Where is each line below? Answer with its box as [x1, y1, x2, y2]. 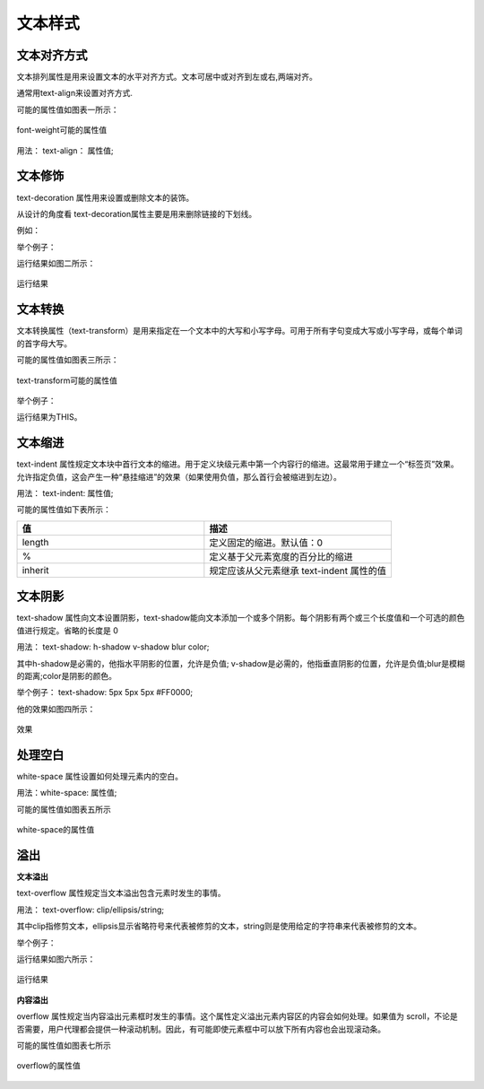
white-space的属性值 [16, 824, 95, 835]
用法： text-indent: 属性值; [16, 488, 114, 499]
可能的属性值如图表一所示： [16, 104, 119, 115]
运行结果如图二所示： [16, 258, 96, 269]
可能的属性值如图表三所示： [16, 354, 119, 365]
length [22, 536, 49, 548]
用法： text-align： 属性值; [16, 144, 114, 156]
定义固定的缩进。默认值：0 [209, 536, 323, 549]
